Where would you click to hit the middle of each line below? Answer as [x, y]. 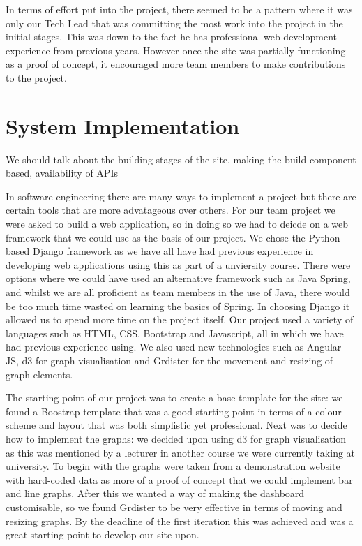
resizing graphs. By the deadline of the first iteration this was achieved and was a [180, 521]
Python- [326, 237]
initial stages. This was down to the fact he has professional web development [171, 37]
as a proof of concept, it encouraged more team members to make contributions [176, 64]
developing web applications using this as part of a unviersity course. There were [178, 264]
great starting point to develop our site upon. [103, 534]
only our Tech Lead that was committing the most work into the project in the [174, 23]
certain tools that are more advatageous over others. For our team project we [171, 210]
